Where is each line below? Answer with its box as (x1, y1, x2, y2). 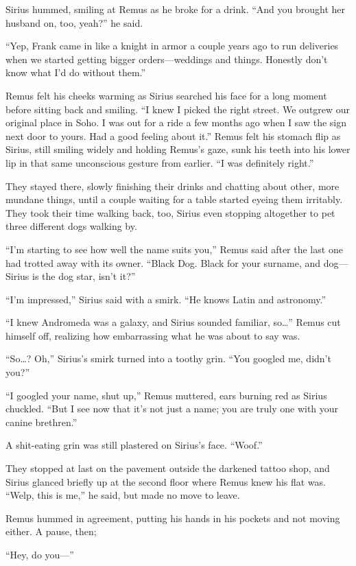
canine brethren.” (5, 414, 78, 429)
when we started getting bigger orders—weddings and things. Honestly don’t (5, 51, 328, 66)
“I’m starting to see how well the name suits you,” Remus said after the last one (5, 241, 343, 256)
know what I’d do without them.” (5, 65, 146, 80)
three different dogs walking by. (5, 219, 137, 233)
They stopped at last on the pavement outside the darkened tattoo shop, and (5, 461, 330, 475)
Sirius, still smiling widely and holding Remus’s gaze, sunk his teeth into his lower (5, 142, 351, 156)
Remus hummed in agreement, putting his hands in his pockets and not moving (5, 510, 340, 525)
